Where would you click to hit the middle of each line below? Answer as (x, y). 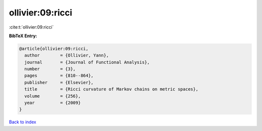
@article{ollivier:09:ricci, (54, 49)
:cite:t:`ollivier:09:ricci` (31, 27)
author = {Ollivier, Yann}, (67, 55)
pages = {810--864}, (59, 76)
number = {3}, (50, 69)
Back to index (23, 122)
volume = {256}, (53, 96)
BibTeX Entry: (23, 36)
